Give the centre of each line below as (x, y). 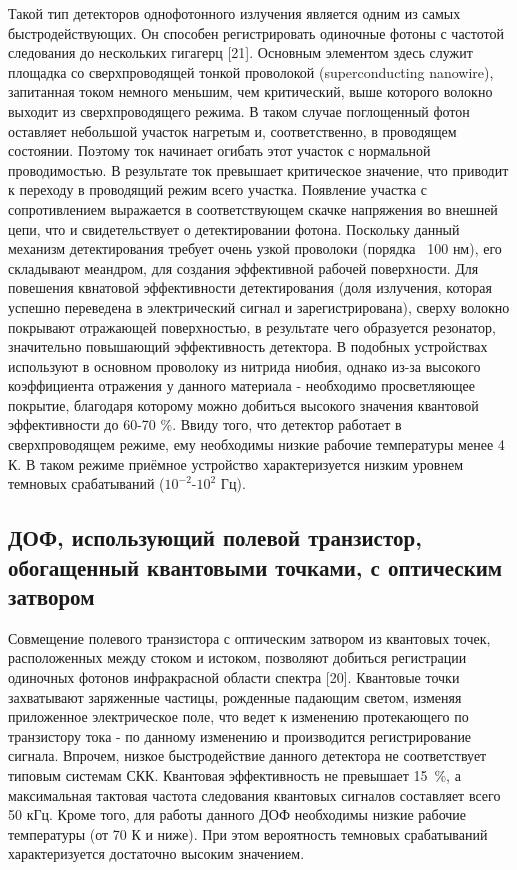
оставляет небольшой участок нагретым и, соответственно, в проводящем (232, 130)
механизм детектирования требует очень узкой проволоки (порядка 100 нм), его (255, 248)
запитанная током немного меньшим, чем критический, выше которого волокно (250, 91)
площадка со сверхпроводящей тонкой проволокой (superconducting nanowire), (251, 71)
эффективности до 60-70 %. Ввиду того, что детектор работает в (205, 424)
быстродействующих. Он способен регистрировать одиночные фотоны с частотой (256, 32)
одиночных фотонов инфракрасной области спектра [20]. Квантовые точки (234, 677)
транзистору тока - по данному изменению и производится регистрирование (240, 735)
